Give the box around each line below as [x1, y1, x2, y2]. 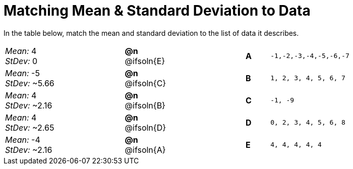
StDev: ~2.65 [5, 122, 54, 133]
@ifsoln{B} [125, 100, 165, 110]
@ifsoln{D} [125, 122, 166, 133]
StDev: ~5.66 [5, 78, 54, 88]
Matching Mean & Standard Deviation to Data [4, 2, 311, 19]
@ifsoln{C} [125, 78, 166, 88]
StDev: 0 [5, 55, 38, 66]
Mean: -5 [5, 68, 40, 78]
